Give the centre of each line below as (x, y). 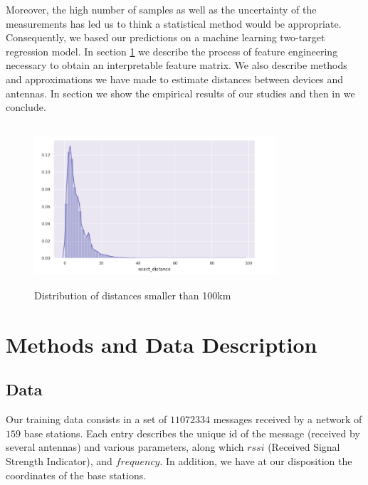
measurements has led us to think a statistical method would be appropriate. (174, 23)
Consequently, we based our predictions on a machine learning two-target (165, 37)
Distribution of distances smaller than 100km (133, 295)
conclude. (26, 107)
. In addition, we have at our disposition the (256, 461)
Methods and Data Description (162, 344)
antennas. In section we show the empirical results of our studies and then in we (180, 93)
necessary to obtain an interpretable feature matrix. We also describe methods (177, 65)
